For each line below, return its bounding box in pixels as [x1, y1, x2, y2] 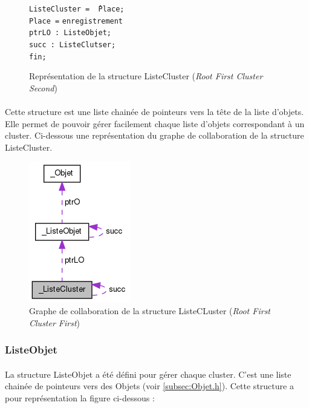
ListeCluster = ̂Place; [29, 5, 125, 13]
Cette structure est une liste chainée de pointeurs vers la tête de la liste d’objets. [5, 105, 304, 118]
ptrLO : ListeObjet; [29, 28, 112, 38]
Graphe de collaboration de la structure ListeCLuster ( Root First [29, 304, 270, 317]
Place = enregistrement [29, 16, 123, 25]
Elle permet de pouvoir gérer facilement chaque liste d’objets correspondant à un [5, 117, 305, 130]
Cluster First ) [29, 316, 80, 329]
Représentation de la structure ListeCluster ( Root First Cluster [29, 70, 263, 82]
